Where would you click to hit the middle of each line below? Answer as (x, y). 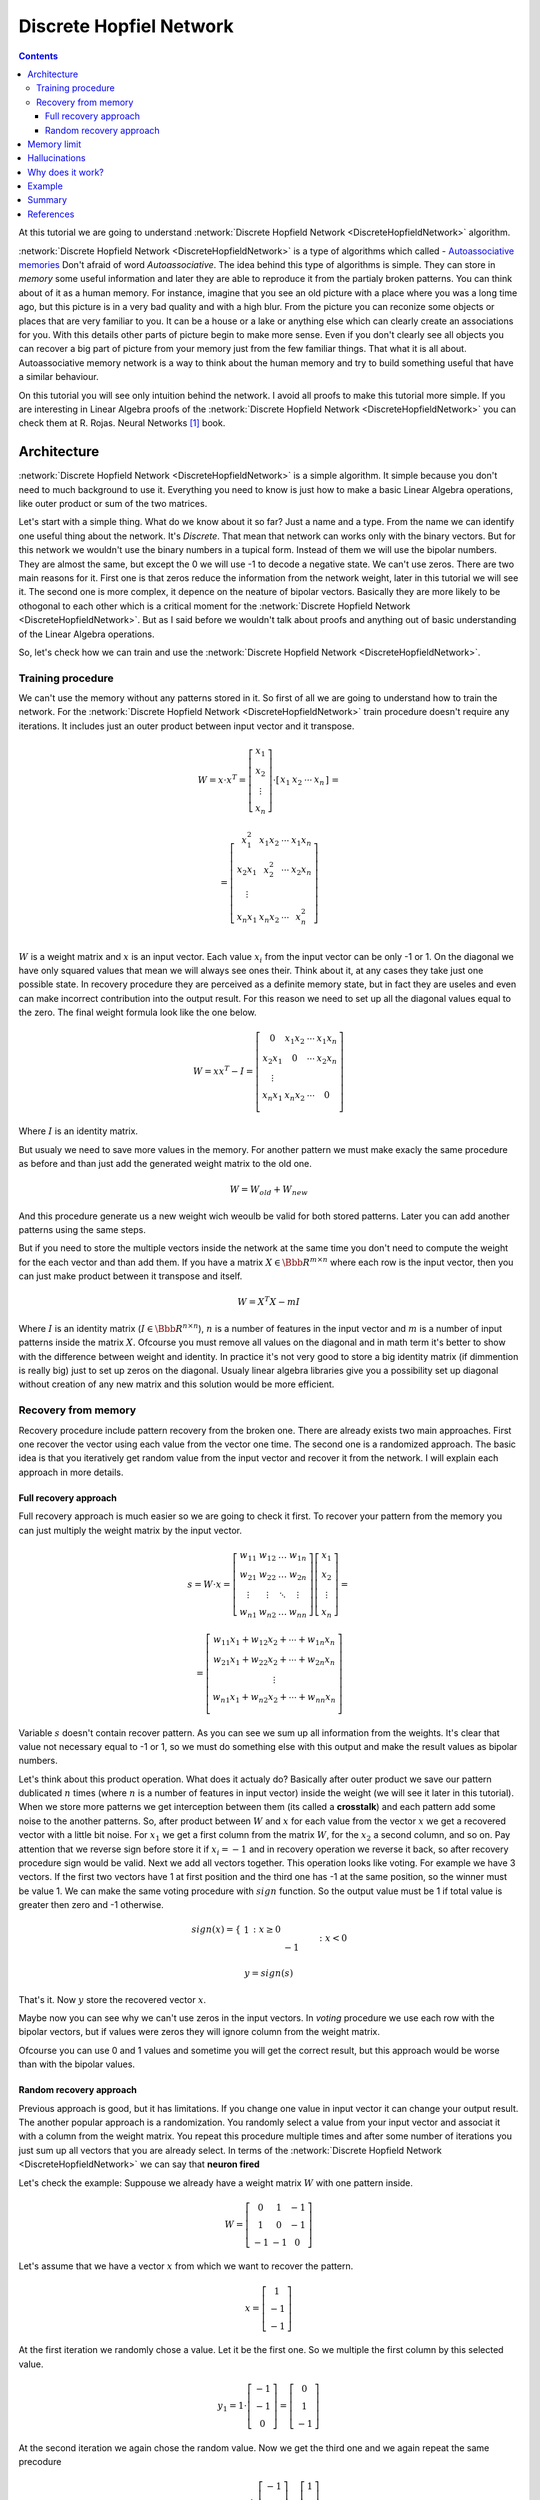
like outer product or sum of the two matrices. (113, 503)
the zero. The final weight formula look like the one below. (137, 1012)
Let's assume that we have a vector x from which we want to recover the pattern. (186, 2266)
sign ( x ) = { (216, 1929)
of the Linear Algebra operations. (86, 634)
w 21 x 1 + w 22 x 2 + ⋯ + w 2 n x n (274, 1660)
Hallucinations (56, 158)
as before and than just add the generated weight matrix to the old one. (165, 1163)
